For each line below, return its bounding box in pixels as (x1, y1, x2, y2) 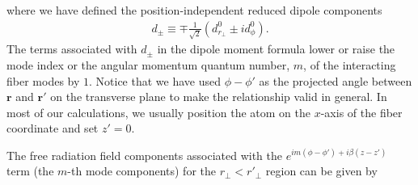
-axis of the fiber (320, 103, 403, 120)
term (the (6, 162, 54, 179)
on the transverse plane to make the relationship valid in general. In (50, 88, 387, 105)
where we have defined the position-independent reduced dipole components (6, 2, 382, 18)
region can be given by (265, 162, 378, 179)
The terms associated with (6, 40, 137, 57)
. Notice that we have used (89, 72, 222, 89)
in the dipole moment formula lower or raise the (157, 40, 395, 57)
